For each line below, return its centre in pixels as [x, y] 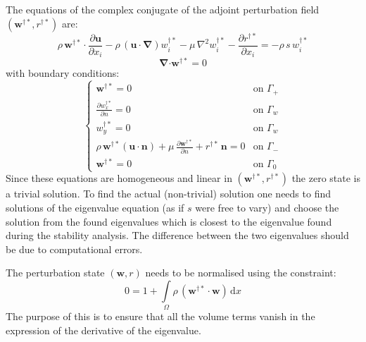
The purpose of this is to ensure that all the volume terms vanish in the [160, 316]
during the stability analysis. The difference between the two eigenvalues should [177, 235]
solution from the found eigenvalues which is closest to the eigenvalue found [169, 221]
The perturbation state [55, 273]
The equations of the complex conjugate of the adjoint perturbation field [163, 9]
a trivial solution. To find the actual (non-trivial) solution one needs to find [168, 194]
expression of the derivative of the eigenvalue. [103, 330]
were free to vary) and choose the [267, 207]
